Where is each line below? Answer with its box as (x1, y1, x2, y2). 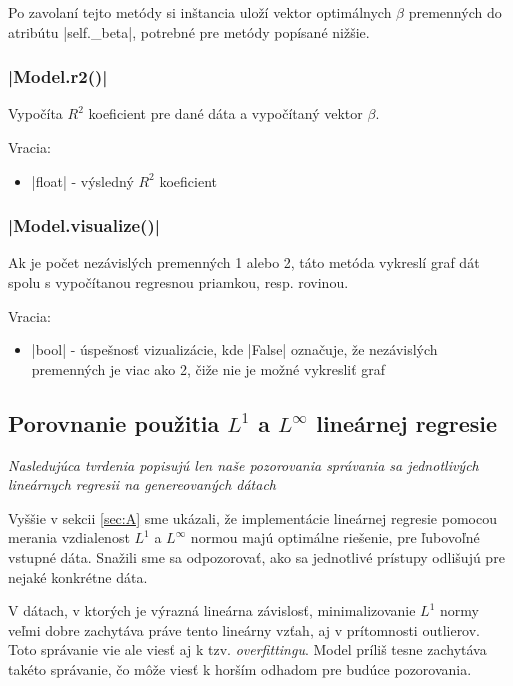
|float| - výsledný (31, 170, 134, 191)
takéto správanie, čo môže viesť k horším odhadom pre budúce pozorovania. (8, 658, 472, 679)
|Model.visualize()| (8, 213, 160, 238)
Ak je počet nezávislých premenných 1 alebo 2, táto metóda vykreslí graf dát (8, 252, 480, 273)
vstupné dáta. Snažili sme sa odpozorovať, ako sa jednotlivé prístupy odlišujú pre (8, 546, 505, 567)
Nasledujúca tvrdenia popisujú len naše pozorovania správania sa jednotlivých (8, 454, 479, 475)
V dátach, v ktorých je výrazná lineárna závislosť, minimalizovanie (8, 600, 416, 621)
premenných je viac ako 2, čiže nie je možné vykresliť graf (31, 358, 386, 379)
